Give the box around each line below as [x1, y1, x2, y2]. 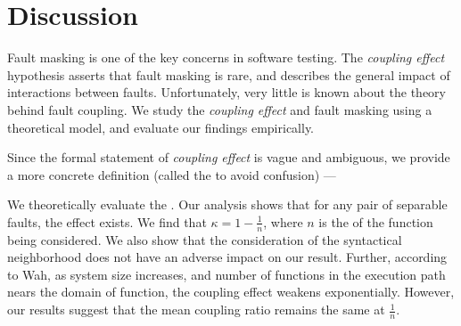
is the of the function [318, 212, 433, 231]
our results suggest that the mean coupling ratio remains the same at [7, 300, 385, 319]
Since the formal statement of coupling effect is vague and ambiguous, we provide [7, 148, 450, 167]
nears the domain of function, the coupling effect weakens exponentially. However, [7, 282, 455, 301]
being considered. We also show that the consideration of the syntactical [7, 230, 402, 249]
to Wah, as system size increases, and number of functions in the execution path [7, 265, 446, 283]
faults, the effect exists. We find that [7, 212, 207, 231]
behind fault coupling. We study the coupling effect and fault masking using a [7, 100, 432, 118]
